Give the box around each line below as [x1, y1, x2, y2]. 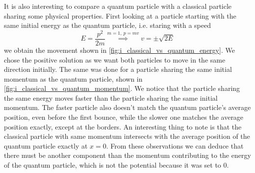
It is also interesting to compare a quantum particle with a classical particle [4, 1, 232, 11]
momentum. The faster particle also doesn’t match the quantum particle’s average [4, 102, 251, 112]
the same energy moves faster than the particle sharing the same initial [4, 92, 218, 103]
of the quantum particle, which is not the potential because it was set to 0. [4, 160, 229, 170]
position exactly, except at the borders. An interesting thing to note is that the [4, 121, 242, 131]
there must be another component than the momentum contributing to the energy [4, 150, 251, 160]
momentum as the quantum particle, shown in [4, 73, 143, 84]
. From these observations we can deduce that [106, 140, 244, 151]
